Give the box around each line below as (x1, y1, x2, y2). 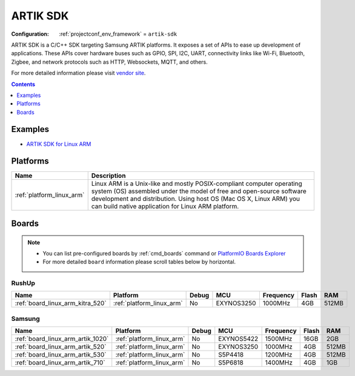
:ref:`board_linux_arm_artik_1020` (15, 335, 109, 343)
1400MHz (265, 358, 293, 367)
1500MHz (265, 335, 293, 343)
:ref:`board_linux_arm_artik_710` (15, 358, 105, 367)
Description (91, 171, 126, 180)
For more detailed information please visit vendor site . (11, 70, 146, 77)
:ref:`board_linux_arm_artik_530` (15, 351, 107, 359)
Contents (11, 81, 36, 88)
